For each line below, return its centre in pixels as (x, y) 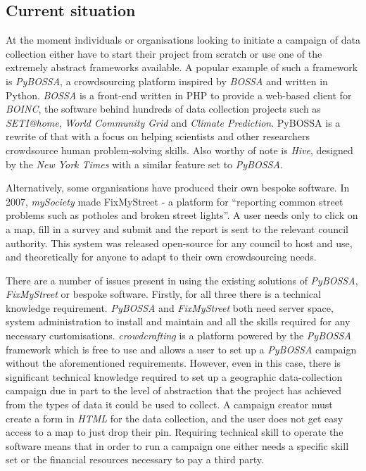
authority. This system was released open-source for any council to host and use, (179, 243)
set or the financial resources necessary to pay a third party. (135, 459)
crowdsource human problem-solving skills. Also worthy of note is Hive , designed (179, 150)
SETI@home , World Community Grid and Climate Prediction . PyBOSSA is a (173, 122)
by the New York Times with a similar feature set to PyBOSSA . (144, 164)
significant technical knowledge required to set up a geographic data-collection (174, 376)
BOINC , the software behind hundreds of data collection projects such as (163, 109)
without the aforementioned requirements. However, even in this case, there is (173, 363)
